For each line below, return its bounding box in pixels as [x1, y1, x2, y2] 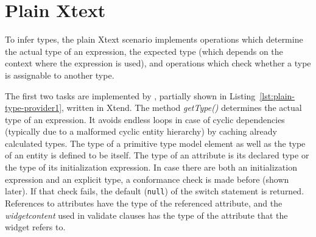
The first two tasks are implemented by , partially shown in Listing [5, 89, 256, 102]
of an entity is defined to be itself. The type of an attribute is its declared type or [5, 149, 309, 161]
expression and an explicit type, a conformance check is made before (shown [5, 172, 289, 185]
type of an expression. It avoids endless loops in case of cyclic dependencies [5, 113, 285, 126]
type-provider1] [5, 101, 62, 114]
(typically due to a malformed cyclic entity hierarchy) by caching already [5, 125, 277, 138]
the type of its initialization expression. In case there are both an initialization [5, 161, 297, 174]
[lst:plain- [259, 89, 295, 102]
